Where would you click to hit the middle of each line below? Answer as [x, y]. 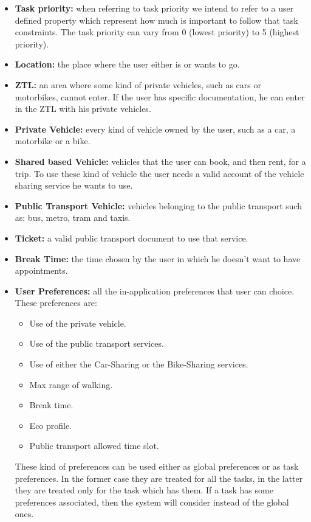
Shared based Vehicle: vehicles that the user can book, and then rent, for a [160, 161]
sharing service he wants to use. [74, 185]
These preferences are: [56, 303]
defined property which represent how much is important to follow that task [156, 20]
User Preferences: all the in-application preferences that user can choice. [155, 291]
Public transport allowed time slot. [94, 446]
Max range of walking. [71, 384]
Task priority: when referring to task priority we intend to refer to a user [154, 8]
